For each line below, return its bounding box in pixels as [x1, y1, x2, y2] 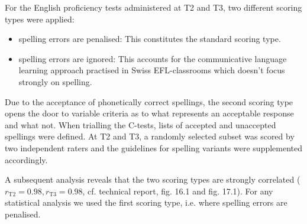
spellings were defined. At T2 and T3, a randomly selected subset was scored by [5, 130, 295, 142]
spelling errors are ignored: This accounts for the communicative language [18, 52, 287, 64]
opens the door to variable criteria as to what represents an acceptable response [5, 107, 294, 119]
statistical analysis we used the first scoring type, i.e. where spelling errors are [5, 196, 287, 209]
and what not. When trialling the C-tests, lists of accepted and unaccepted [5, 118, 276, 131]
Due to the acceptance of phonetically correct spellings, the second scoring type [5, 95, 293, 108]
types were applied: [5, 12, 75, 25]
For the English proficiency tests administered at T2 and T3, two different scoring [5, 1, 302, 13]
